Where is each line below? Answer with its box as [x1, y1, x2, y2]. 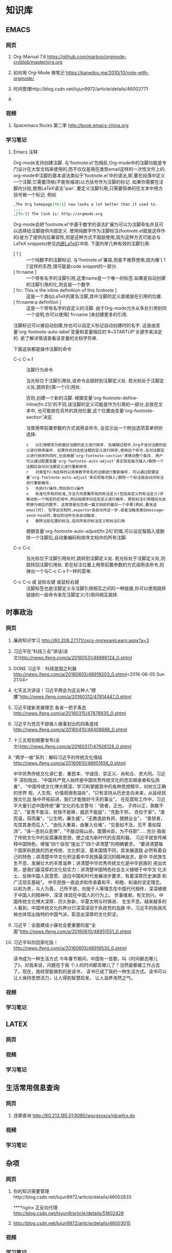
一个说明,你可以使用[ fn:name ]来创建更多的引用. [26, 311, 128, 317]
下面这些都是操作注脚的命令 [13, 346, 72, 352]
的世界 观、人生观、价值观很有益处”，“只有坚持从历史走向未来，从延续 [13, 789, 162, 795]
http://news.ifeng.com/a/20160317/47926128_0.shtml [19, 743, 132, 749]
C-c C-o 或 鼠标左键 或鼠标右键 [13, 579, 80, 585]
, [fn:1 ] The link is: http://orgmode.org [13, 212, 103, 217]
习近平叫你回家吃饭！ [13, 939, 58, 945]
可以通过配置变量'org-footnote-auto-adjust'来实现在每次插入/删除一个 [26, 459, 164, 464]
